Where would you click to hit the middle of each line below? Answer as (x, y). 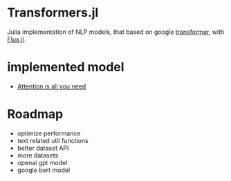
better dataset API (43, 148)
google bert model (44, 170)
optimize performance (49, 133)
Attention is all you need (52, 86)
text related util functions (53, 140)
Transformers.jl (53, 13)
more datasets (38, 155)
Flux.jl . (17, 39)
